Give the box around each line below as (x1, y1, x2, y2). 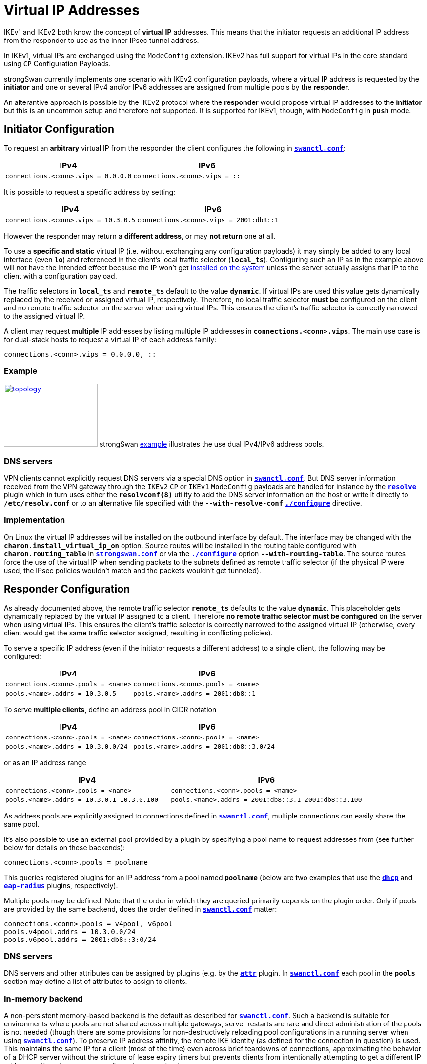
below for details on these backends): (4, 843, 125, 852)
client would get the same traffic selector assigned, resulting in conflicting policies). (4, 628, 273, 637)
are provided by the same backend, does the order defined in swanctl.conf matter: (4, 904, 277, 913)
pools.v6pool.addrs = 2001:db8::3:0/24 (4, 935, 156, 943)
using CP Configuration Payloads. (4, 59, 111, 68)
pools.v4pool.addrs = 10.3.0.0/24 (4, 927, 136, 936)
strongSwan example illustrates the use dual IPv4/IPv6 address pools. (99, 440, 324, 449)
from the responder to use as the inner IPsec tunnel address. (4, 36, 199, 44)
